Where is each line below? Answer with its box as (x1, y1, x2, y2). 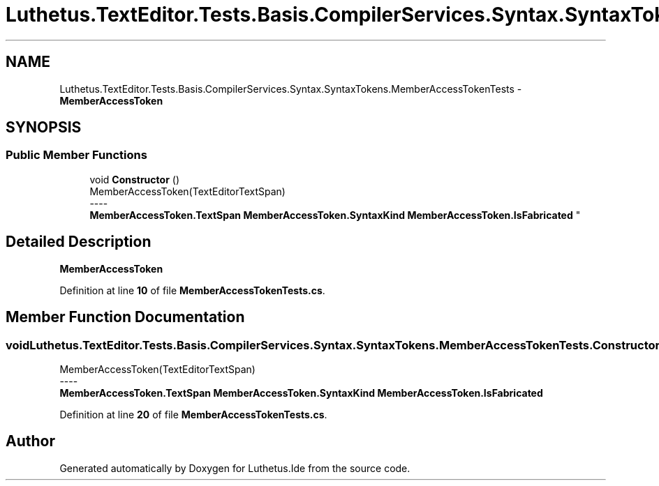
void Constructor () (89, 173, 179, 185)
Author (6, 432, 55, 450)
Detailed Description (6, 233, 151, 251)
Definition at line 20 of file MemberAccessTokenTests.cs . (59, 408, 327, 420)
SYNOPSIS (6, 119, 82, 137)
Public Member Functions (6, 148, 147, 162)
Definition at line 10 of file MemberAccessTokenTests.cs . (59, 284, 325, 296)
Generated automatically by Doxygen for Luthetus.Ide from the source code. (59, 462, 410, 474)
